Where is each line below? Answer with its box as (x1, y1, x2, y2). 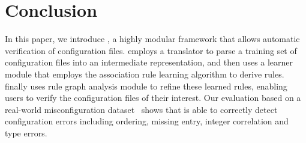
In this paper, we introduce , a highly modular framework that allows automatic (5, 32, 300, 45)
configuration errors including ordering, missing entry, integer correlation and (5, 115, 289, 127)
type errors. (5, 126, 47, 139)
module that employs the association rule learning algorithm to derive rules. (5, 67, 284, 80)
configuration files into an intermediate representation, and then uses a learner (5, 56, 293, 68)
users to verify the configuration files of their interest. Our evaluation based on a (5, 91, 301, 104)
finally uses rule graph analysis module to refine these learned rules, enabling (5, 79, 287, 92)
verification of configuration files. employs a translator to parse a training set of (5, 44, 297, 56)
